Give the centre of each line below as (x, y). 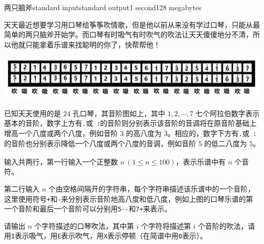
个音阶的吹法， (223, 225)
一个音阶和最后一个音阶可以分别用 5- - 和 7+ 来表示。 (88, 209)
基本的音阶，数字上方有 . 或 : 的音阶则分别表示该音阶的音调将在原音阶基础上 (130, 123)
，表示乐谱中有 (201, 161)
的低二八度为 (226, 143)
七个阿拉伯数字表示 (228, 113)
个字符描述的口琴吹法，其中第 (84, 225)
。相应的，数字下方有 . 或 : (212, 133)
